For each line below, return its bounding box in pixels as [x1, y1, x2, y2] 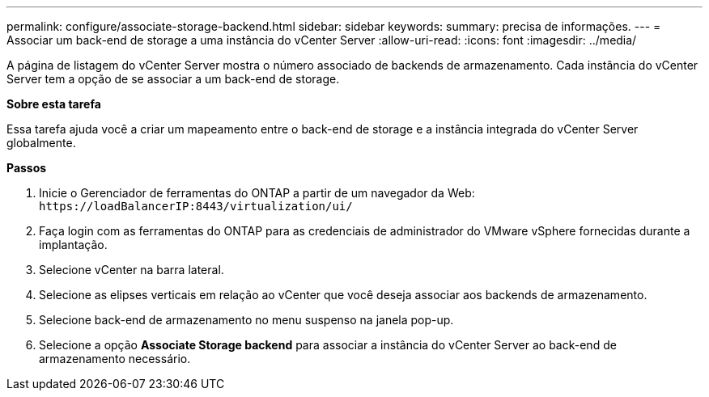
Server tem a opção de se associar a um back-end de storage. [6, 72, 340, 86]
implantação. [39, 238, 108, 251]
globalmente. [6, 136, 76, 150]
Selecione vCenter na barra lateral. [39, 263, 224, 277]
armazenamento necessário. [39, 352, 191, 365]
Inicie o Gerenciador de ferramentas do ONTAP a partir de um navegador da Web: [39, 186, 475, 200]
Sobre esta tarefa [6, 97, 101, 111]
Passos [6, 161, 47, 175]
